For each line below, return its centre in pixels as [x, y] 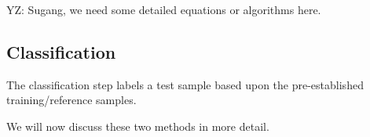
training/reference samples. [71, 100]
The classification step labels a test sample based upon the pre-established [185, 84]
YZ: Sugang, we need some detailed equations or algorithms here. [164, 9]
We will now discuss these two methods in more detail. [138, 126]
